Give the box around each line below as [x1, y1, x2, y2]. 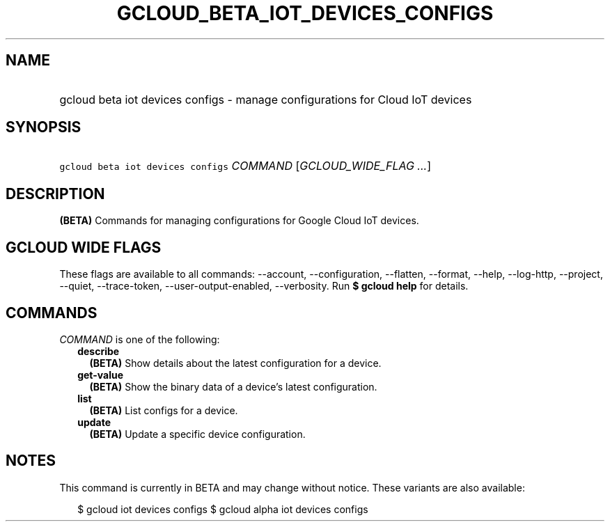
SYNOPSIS [6, 118, 81, 136]
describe [77, 345, 120, 357]
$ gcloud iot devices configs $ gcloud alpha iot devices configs [77, 503, 368, 515]
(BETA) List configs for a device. [89, 404, 238, 416]
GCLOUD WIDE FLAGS [6, 238, 162, 256]
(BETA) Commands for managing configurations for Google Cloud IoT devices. [59, 214, 419, 227]
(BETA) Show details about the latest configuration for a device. [89, 356, 382, 369]
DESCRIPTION [6, 184, 105, 203]
